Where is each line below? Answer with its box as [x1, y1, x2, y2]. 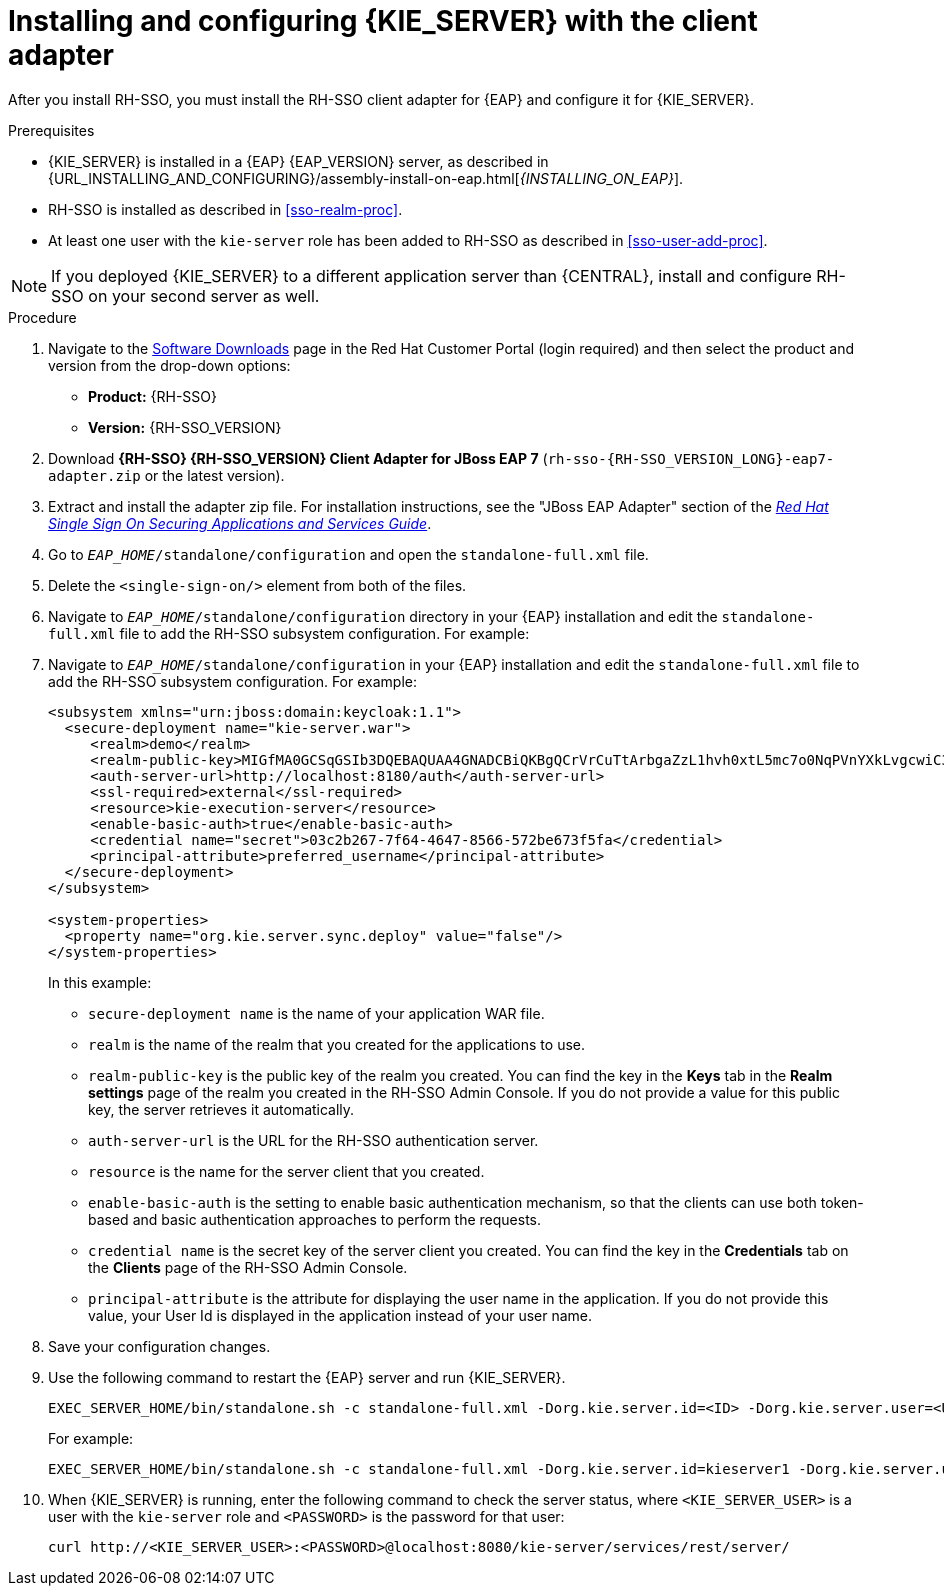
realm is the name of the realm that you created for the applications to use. [88, 1035, 585, 1053]
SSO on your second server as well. [51, 285, 320, 306]
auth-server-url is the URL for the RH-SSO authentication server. [88, 1131, 539, 1149]
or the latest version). [144, 466, 285, 484]
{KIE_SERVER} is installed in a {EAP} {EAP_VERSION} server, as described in [48, 152, 549, 170]
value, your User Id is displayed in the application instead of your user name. [88, 1306, 593, 1324]
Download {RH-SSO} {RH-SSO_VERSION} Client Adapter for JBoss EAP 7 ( [48, 449, 548, 467]
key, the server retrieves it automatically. [88, 1100, 355, 1118]
